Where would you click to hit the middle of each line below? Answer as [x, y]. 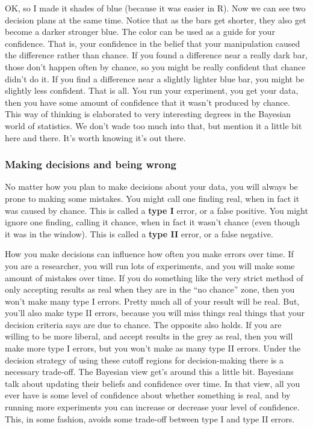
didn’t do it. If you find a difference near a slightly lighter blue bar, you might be [155, 78]
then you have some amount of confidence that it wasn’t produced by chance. [147, 102]
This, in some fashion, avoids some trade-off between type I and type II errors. [150, 418]
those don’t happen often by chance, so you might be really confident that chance [155, 66]
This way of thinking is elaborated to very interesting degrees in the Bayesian [148, 114]
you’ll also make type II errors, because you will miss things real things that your [155, 313]
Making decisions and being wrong [91, 164]
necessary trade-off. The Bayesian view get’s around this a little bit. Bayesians [149, 372]
